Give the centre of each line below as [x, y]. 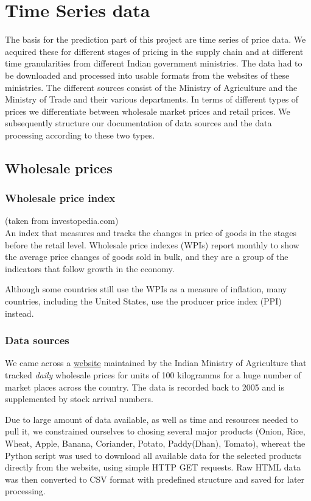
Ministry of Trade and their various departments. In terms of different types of [152, 99]
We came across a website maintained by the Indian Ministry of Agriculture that [156, 363]
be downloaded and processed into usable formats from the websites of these [147, 75]
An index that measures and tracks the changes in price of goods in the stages [151, 233]
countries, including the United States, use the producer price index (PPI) [143, 301]
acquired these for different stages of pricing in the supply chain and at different [154, 51]
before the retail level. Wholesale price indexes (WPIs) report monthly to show [152, 244]
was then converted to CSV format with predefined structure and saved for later [155, 479]
